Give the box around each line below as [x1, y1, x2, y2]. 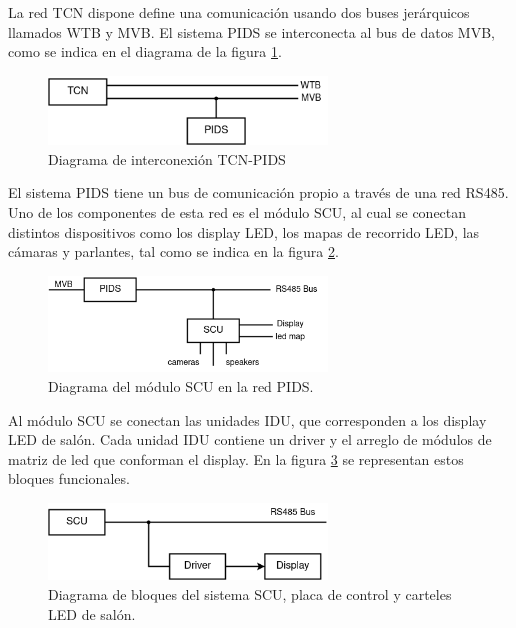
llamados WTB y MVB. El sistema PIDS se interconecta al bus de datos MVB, [8, 21, 495, 42]
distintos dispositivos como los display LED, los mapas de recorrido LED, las [8, 221, 480, 242]
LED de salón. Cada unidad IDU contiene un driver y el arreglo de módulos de [8, 429, 492, 450]
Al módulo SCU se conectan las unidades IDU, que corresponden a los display [8, 409, 487, 430]
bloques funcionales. [8, 468, 130, 489]
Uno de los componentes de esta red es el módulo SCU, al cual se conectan [8, 202, 467, 223]
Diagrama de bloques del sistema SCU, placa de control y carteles [48, 583, 452, 604]
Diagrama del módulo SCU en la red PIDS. [48, 376, 314, 396]
